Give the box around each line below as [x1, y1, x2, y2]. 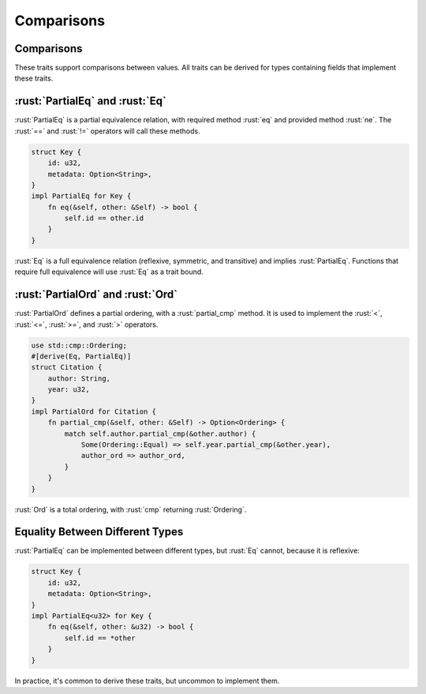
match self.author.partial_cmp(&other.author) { [64, 429, 256, 438]
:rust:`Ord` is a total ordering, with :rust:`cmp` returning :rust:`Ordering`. [14, 505, 247, 514]
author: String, [47, 373, 110, 383]
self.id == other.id [64, 214, 144, 223]
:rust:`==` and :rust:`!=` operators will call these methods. [14, 126, 200, 136]
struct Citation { [31, 363, 103, 372]
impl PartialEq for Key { [31, 192, 132, 201]
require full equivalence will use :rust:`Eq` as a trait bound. [14, 267, 204, 276]
